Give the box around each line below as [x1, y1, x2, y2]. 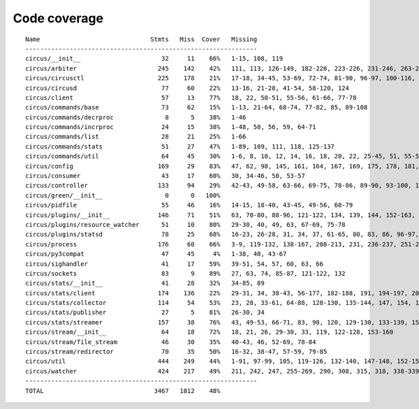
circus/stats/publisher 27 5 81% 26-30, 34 [25, 308, 265, 317]
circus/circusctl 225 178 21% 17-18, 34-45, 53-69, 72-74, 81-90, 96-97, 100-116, [25, 74, 416, 82]
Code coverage [13, 10, 104, 26]
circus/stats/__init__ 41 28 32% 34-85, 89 [25, 279, 265, 288]
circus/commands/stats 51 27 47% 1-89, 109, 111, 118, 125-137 [25, 142, 335, 150]
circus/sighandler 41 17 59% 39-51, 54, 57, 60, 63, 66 [25, 260, 324, 268]
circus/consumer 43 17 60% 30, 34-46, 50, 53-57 [25, 172, 305, 180]
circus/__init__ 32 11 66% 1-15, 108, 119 [25, 54, 284, 63]
